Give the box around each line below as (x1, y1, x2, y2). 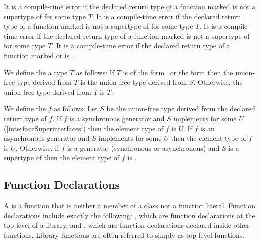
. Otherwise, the (193, 77, 243, 87)
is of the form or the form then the (123, 67, 233, 77)
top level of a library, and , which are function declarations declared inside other (4, 220, 250, 230)
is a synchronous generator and (69, 113, 165, 123)
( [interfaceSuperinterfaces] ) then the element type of (4, 123, 164, 133)
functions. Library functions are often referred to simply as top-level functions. (4, 229, 245, 240)
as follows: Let (54, 103, 98, 114)
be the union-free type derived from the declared (106, 103, 255, 114)
